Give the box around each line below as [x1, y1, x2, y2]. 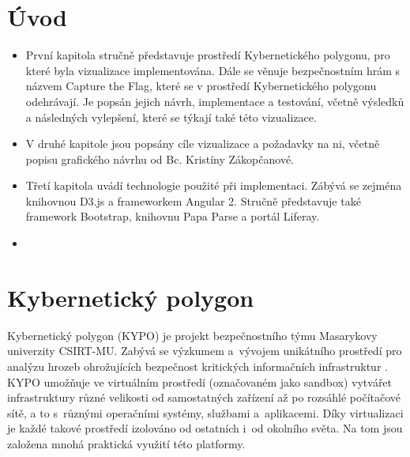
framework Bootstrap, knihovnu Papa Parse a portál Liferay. [25, 208, 320, 225]
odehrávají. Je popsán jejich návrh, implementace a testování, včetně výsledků [25, 93, 404, 109]
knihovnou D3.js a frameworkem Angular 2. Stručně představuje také [25, 192, 361, 209]
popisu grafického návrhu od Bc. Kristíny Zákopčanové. [25, 150, 295, 167]
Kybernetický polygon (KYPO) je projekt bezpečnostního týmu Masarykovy [7, 327, 378, 343]
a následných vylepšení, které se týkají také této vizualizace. [25, 108, 317, 125]
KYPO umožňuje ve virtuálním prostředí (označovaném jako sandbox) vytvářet [7, 373, 393, 390]
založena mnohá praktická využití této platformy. [7, 435, 246, 451]
